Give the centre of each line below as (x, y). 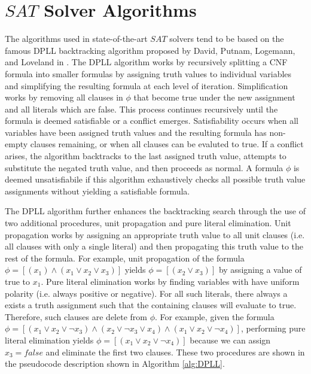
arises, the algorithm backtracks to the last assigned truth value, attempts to (146, 156)
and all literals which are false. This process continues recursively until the (141, 109)
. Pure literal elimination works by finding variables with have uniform (170, 281)
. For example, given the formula (214, 316)
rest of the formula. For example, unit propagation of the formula (125, 258)
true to (18, 281)
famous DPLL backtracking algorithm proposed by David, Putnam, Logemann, (150, 50)
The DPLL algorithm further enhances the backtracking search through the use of (155, 211)
